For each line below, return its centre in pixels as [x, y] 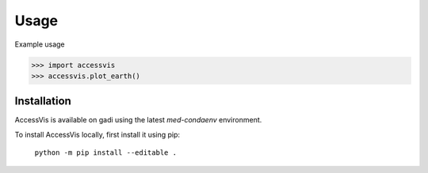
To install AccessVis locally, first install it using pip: [97, 134]
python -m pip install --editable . [106, 153]
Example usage [40, 44]
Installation [43, 102]
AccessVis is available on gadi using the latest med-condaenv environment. [138, 120]
